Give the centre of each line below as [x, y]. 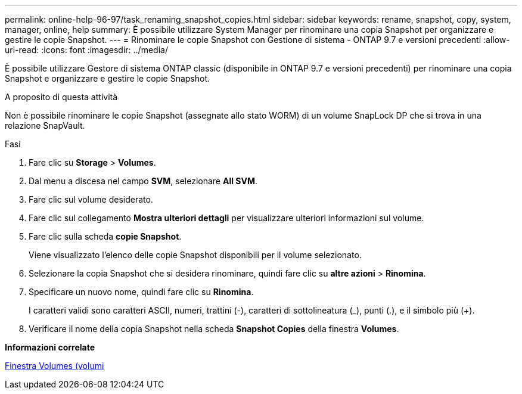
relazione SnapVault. [45, 125]
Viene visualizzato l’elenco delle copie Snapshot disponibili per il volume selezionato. [195, 255]
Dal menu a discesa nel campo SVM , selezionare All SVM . [143, 181]
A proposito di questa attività [61, 97]
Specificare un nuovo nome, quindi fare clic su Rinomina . [141, 292]
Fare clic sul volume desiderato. [91, 199]
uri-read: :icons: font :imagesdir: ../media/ [86, 50]
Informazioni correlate [50, 347]
